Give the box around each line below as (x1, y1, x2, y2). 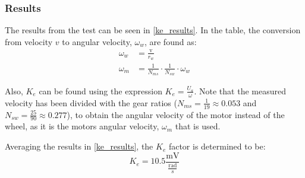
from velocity (5, 35, 53, 47)
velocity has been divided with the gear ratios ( (5, 96, 177, 109)
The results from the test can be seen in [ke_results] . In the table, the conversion (5, 24, 301, 36)
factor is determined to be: (168, 140, 266, 152)
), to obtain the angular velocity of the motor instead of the (67, 108, 285, 120)
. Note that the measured (194, 84, 286, 97)
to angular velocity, (62, 35, 132, 47)
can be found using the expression (39, 84, 162, 97)
